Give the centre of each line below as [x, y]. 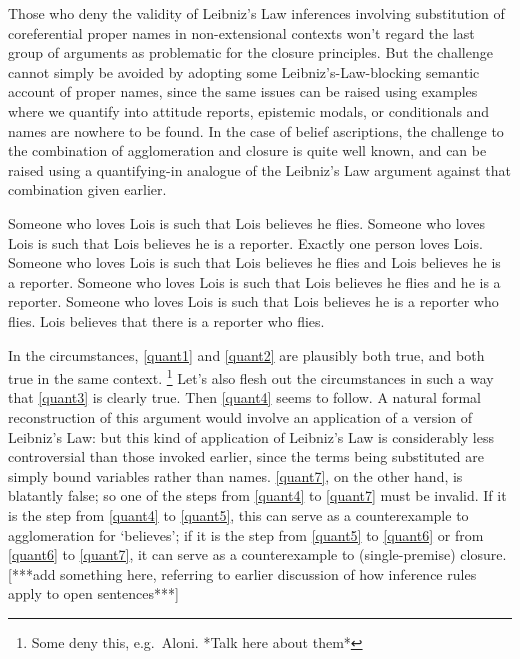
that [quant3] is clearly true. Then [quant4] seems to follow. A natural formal [244, 397]
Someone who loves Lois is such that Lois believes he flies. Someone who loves [246, 222]
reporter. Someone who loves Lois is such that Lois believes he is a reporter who [253, 301]
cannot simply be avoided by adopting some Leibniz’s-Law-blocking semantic [244, 71]
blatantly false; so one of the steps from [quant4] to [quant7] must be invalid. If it [257, 495]
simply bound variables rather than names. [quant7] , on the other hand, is [235, 475]
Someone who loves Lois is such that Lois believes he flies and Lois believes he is [254, 262]
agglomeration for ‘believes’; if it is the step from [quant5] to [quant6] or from [246, 534]
